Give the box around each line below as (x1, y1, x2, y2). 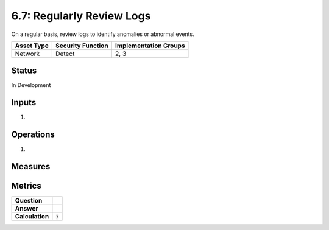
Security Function (55, 41, 109, 50)
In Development (11, 82, 51, 89)
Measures (11, 161, 51, 172)
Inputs (11, 97, 37, 108)
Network (15, 49, 40, 58)
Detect (55, 49, 75, 58)
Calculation (15, 212, 49, 221)
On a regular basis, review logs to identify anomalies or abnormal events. (11, 30, 194, 38)
